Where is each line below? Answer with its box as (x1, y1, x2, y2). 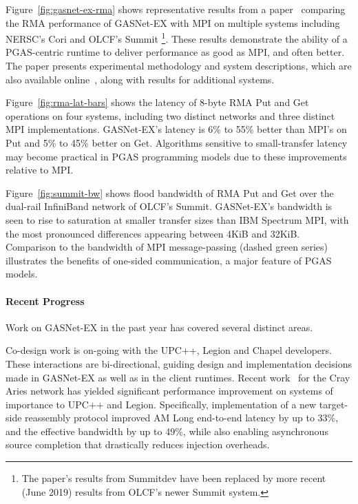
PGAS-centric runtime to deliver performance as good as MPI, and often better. (6, 45, 345, 59)
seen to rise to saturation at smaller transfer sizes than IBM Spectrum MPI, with (6, 212, 349, 227)
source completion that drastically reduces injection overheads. (6, 437, 270, 452)
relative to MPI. (6, 162, 74, 177)
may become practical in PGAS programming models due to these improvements (6, 149, 347, 163)
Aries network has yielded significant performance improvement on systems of (6, 384, 333, 398)
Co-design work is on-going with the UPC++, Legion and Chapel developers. (6, 343, 332, 357)
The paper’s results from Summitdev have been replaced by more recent (21, 471, 326, 485)
